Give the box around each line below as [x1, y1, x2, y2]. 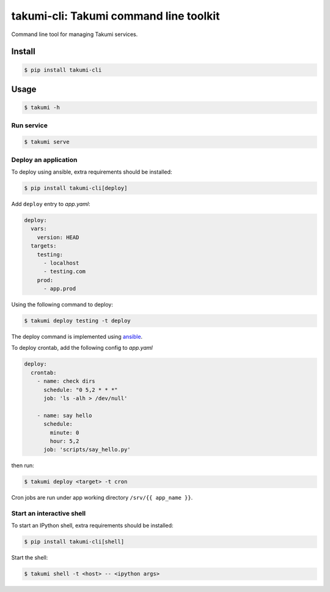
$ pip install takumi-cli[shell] [24, 538, 125, 546]
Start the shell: [11, 554, 48, 561]
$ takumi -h [24, 104, 61, 111]
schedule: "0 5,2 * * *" [43, 386, 119, 393]
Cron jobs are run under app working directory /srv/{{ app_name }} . [11, 494, 193, 501]
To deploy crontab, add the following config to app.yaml [11, 344, 153, 352]
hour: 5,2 [50, 437, 79, 445]
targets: [31, 242, 57, 250]
